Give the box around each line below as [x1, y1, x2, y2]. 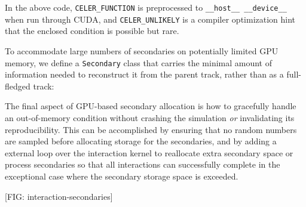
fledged [5, 79, 30, 92]
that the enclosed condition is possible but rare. [5, 24, 179, 37]
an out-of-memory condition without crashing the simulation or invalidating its [5, 111, 295, 123]
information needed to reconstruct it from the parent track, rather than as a [5, 68, 284, 81]
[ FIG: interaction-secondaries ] [5, 190, 113, 202]
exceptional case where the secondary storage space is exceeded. [5, 169, 238, 182]
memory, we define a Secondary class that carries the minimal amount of [5, 56, 273, 69]
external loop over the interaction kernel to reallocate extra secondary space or [5, 146, 293, 159]
